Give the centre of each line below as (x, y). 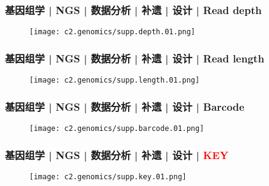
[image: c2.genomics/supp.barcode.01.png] (117, 128)
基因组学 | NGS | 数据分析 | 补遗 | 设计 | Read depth (133, 9)
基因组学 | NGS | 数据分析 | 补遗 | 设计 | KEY (117, 154)
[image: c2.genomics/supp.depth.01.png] (113, 32)
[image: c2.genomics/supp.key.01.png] (108, 177)
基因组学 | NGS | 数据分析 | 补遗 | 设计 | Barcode (125, 106)
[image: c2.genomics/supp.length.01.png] (115, 80)
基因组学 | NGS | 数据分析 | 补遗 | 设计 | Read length (135, 58)
